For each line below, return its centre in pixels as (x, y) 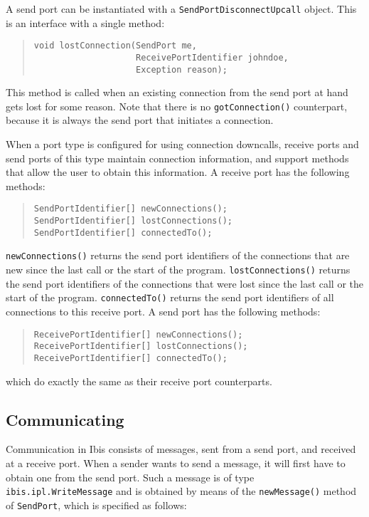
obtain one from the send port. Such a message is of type (130, 477)
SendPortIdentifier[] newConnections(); (130, 209)
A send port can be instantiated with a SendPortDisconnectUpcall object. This (181, 9)
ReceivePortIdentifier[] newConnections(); (138, 334)
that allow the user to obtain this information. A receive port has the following (178, 172)
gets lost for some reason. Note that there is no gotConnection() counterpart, (177, 106)
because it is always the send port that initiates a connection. (140, 120)
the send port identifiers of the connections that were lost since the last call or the (185, 283)
